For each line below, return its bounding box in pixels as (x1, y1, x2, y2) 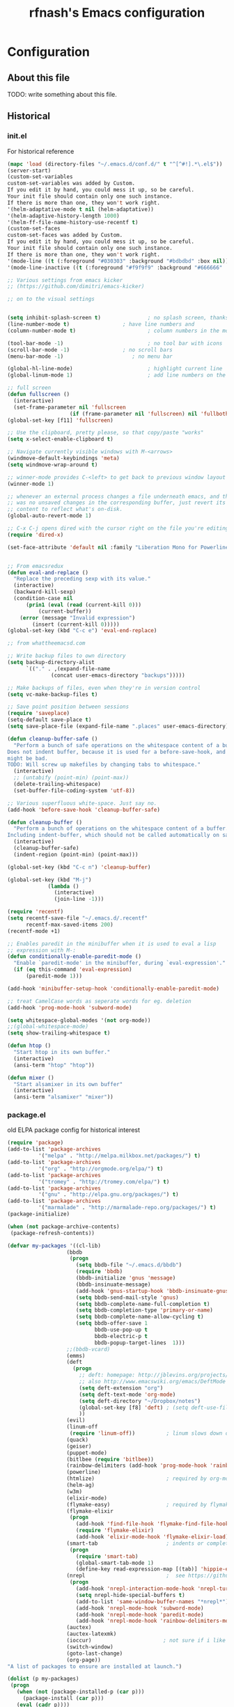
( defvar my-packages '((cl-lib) (7, 1242, 101, 1249)
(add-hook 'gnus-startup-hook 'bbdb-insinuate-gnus (75, 1287, 229, 1294)
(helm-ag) (66, 1481, 95, 1489)
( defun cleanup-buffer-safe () (7, 735, 98, 742)
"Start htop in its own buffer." (13, 1049, 111, 1056)
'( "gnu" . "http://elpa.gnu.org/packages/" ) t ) (38, 1191, 179, 1198)
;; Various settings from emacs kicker (7, 276, 123, 283)
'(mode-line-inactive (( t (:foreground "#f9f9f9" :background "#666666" (7, 264, 223, 271)
